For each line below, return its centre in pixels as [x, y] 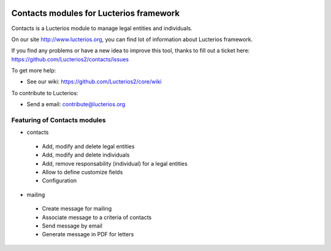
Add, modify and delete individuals [86, 155]
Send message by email [72, 226]
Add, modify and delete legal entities [88, 146]
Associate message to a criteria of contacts [97, 217]
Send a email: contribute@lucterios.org [76, 104]
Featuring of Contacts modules [59, 120]
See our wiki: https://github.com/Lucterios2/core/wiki [94, 82]
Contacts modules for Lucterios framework [96, 13]
